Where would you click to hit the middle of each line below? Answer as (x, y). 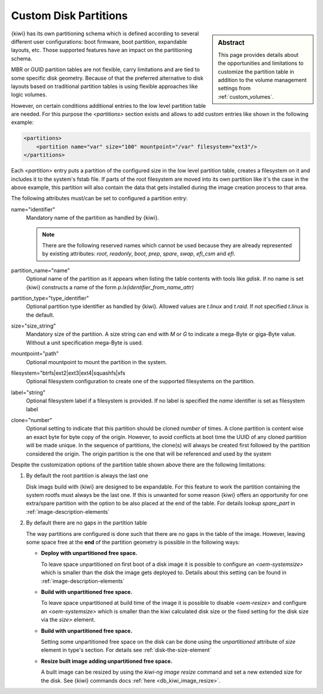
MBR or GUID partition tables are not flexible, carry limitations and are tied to (106, 69)
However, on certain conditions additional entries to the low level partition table (109, 105)
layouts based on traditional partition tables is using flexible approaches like (104, 86)
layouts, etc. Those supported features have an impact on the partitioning (102, 50)
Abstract (231, 43)
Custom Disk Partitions (69, 16)
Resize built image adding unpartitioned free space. (107, 661)
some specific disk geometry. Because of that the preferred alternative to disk (107, 78)
